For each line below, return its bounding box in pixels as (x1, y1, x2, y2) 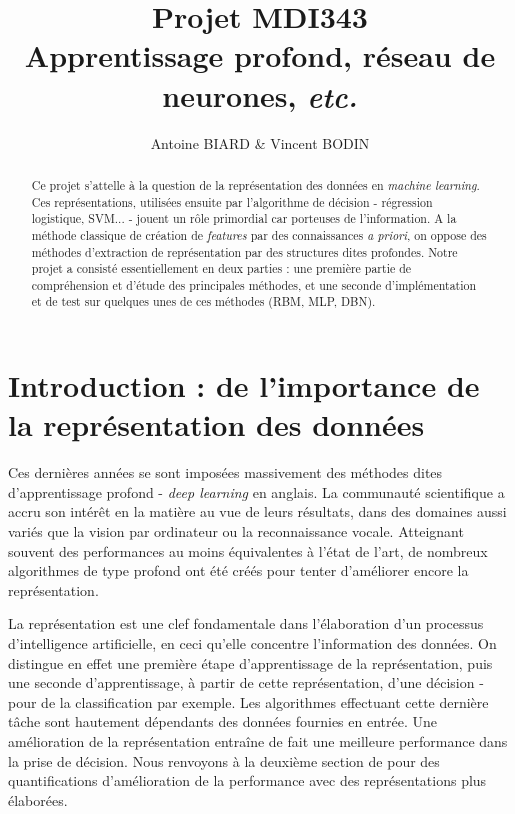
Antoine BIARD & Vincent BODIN (150, 132, 370, 153)
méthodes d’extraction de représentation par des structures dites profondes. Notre (31, 243, 458, 260)
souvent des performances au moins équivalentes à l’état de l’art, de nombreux (8, 540, 488, 561)
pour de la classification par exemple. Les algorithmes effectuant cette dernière (8, 691, 489, 712)
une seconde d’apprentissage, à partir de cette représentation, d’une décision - (8, 672, 484, 693)
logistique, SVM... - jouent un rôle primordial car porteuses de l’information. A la (31, 210, 457, 227)
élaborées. (8, 789, 68, 810)
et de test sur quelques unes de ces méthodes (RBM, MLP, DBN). (31, 293, 376, 310)
